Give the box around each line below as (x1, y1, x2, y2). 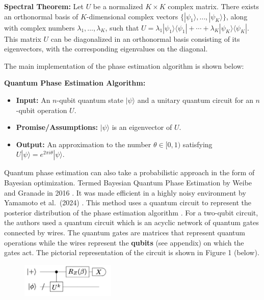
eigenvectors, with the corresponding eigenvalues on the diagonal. (4, 43, 208, 54)
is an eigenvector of (112, 122, 172, 132)
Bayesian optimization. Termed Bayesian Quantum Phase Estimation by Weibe (4, 177, 252, 187)
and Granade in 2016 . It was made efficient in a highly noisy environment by (4, 187, 246, 198)
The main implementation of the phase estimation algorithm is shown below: (4, 60, 244, 71)
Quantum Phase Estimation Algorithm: (4, 77, 146, 88)
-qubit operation (16, 104, 67, 115)
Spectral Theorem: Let (4, 1, 84, 11)
